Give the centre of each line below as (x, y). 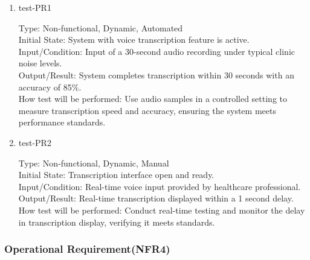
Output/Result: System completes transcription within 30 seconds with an (156, 75)
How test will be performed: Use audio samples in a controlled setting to (153, 99)
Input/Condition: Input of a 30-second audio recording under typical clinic (157, 51)
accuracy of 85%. (50, 87)
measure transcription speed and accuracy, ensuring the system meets (147, 110)
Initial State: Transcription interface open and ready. (116, 175)
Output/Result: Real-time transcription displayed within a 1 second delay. (156, 198)
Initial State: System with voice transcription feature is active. (134, 40)
